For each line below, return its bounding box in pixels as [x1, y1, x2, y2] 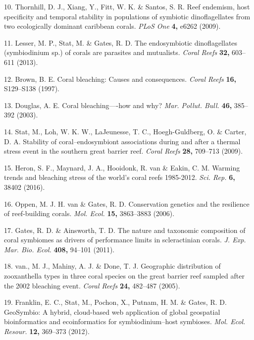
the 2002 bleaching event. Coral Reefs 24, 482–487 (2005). [4, 280, 180, 290]
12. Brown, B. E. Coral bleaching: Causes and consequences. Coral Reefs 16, [4, 73, 236, 84]
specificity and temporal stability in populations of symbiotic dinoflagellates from [4, 11, 251, 21]
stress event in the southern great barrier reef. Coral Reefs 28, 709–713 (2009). [4, 146, 243, 156]
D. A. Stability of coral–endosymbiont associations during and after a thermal [4, 136, 241, 146]
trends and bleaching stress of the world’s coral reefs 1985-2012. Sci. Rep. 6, [4, 172, 235, 182]
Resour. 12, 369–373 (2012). [4, 326, 90, 337]
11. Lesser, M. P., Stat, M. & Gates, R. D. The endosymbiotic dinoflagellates [4, 37, 238, 48]
